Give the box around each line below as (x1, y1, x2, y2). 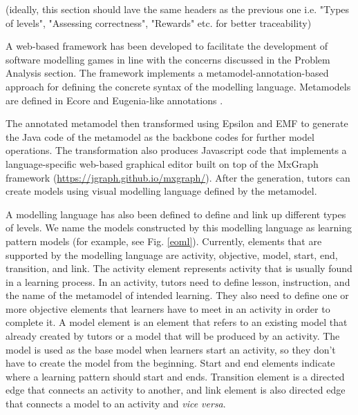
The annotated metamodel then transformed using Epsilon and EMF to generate (6, 116, 348, 131)
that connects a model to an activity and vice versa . (6, 396, 226, 411)
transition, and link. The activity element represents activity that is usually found (6, 261, 352, 276)
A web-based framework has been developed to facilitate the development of (6, 39, 328, 53)
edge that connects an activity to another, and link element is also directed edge (6, 383, 346, 397)
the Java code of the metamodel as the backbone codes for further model (6, 129, 314, 144)
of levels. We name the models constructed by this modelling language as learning (6, 220, 352, 235)
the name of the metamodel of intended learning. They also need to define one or (6, 288, 349, 302)
